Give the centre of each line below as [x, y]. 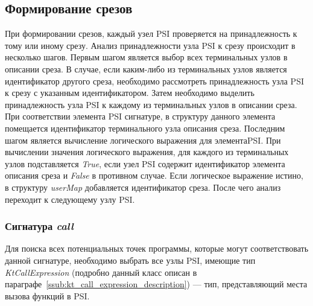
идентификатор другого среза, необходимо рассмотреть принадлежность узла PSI [154, 81]
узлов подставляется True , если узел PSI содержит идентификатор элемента [145, 163]
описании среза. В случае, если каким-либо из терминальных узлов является [146, 69]
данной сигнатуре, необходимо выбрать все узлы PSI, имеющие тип [130, 260]
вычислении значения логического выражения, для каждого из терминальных [147, 152]
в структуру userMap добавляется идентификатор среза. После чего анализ [143, 187]
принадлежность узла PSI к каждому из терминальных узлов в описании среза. [151, 104]
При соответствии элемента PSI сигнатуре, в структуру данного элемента [140, 116]
